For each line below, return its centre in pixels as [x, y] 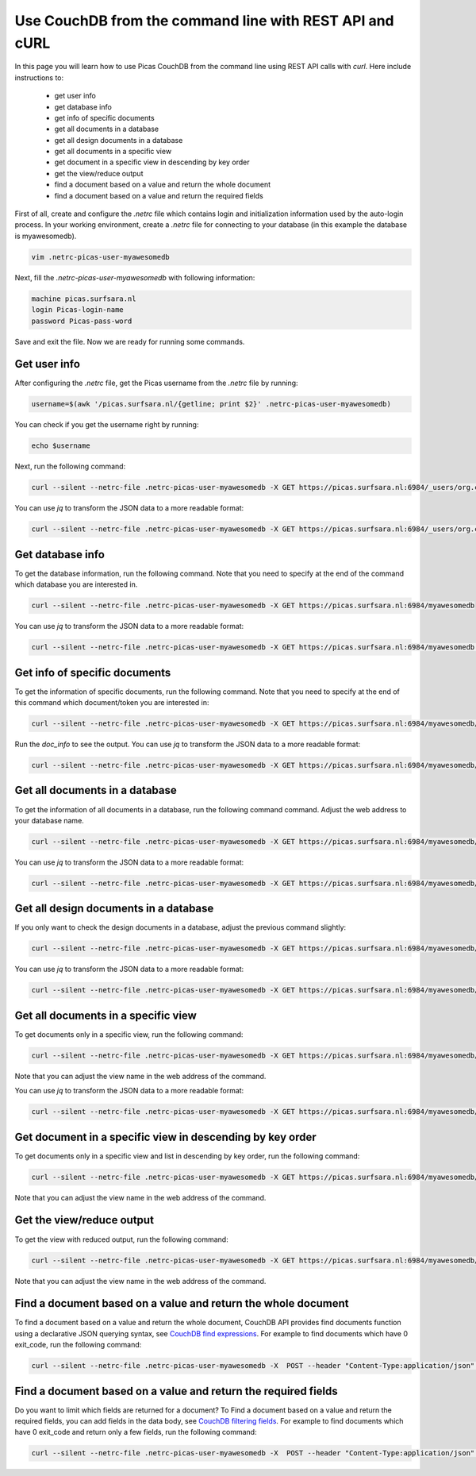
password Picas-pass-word [82, 321]
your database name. [50, 820]
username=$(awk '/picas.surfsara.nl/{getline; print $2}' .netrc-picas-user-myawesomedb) [211, 404]
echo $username [61, 446]
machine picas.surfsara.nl [84, 299]
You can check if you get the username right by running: [107, 425]
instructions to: [39, 77]
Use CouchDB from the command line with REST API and [204, 21]
